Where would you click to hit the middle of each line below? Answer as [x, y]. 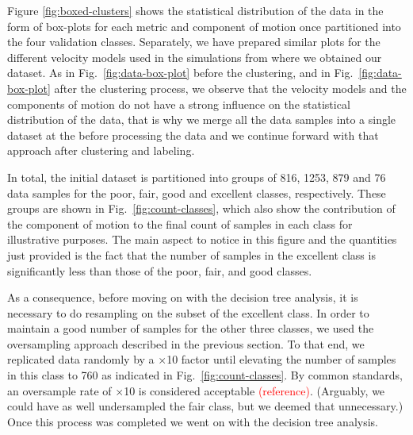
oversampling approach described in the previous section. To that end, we [186, 343]
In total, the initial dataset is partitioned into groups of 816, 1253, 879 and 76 [197, 177]
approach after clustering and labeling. [101, 150]
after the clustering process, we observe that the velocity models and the [230, 88]
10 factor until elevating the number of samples [281, 359]
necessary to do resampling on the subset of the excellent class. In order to [188, 312]
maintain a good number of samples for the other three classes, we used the [191, 328]
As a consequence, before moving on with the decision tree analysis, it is [183, 297]
